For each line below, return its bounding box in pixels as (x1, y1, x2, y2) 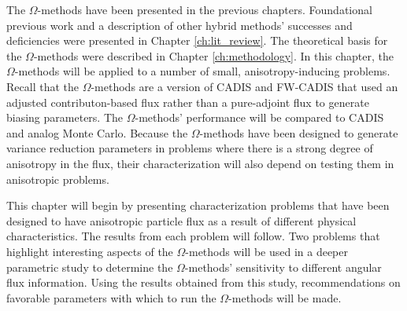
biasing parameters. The (6, 109, 124, 126)
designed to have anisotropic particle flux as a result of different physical (6, 212, 357, 229)
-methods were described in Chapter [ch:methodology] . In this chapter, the (33, 47, 394, 64)
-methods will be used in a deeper (185, 243, 348, 259)
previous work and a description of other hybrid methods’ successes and (6, 16, 353, 33)
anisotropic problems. (6, 170, 109, 187)
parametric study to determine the (6, 258, 173, 275)
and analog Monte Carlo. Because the (6, 124, 188, 141)
